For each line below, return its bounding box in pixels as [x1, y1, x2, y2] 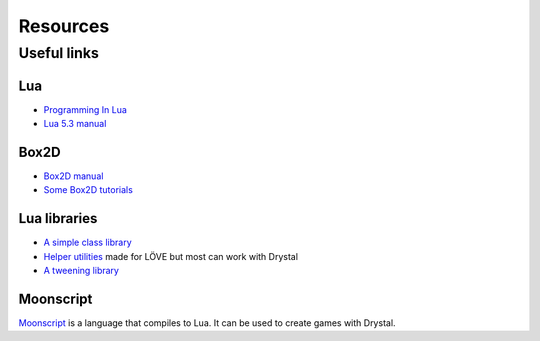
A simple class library [43, 236, 132, 249]
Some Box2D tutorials [43, 184, 134, 196]
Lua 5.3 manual [43, 118, 107, 130]
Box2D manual [43, 170, 104, 182]
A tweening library [43, 265, 120, 277]
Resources [18, 15, 110, 37]
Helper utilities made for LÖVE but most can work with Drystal [43, 250, 299, 262]
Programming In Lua [43, 103, 127, 115]
